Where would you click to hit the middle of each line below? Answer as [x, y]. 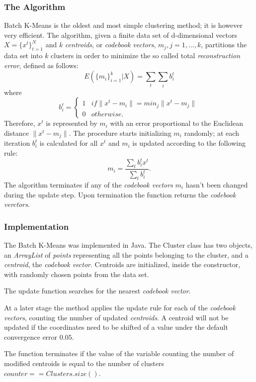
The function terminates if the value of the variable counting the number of [119, 353]
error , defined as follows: [41, 65]
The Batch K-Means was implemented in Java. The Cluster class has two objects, [128, 245]
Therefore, [20, 123]
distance [16, 133]
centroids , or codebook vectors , [110, 45]
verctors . [17, 204]
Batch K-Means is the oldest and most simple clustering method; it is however [123, 25]
